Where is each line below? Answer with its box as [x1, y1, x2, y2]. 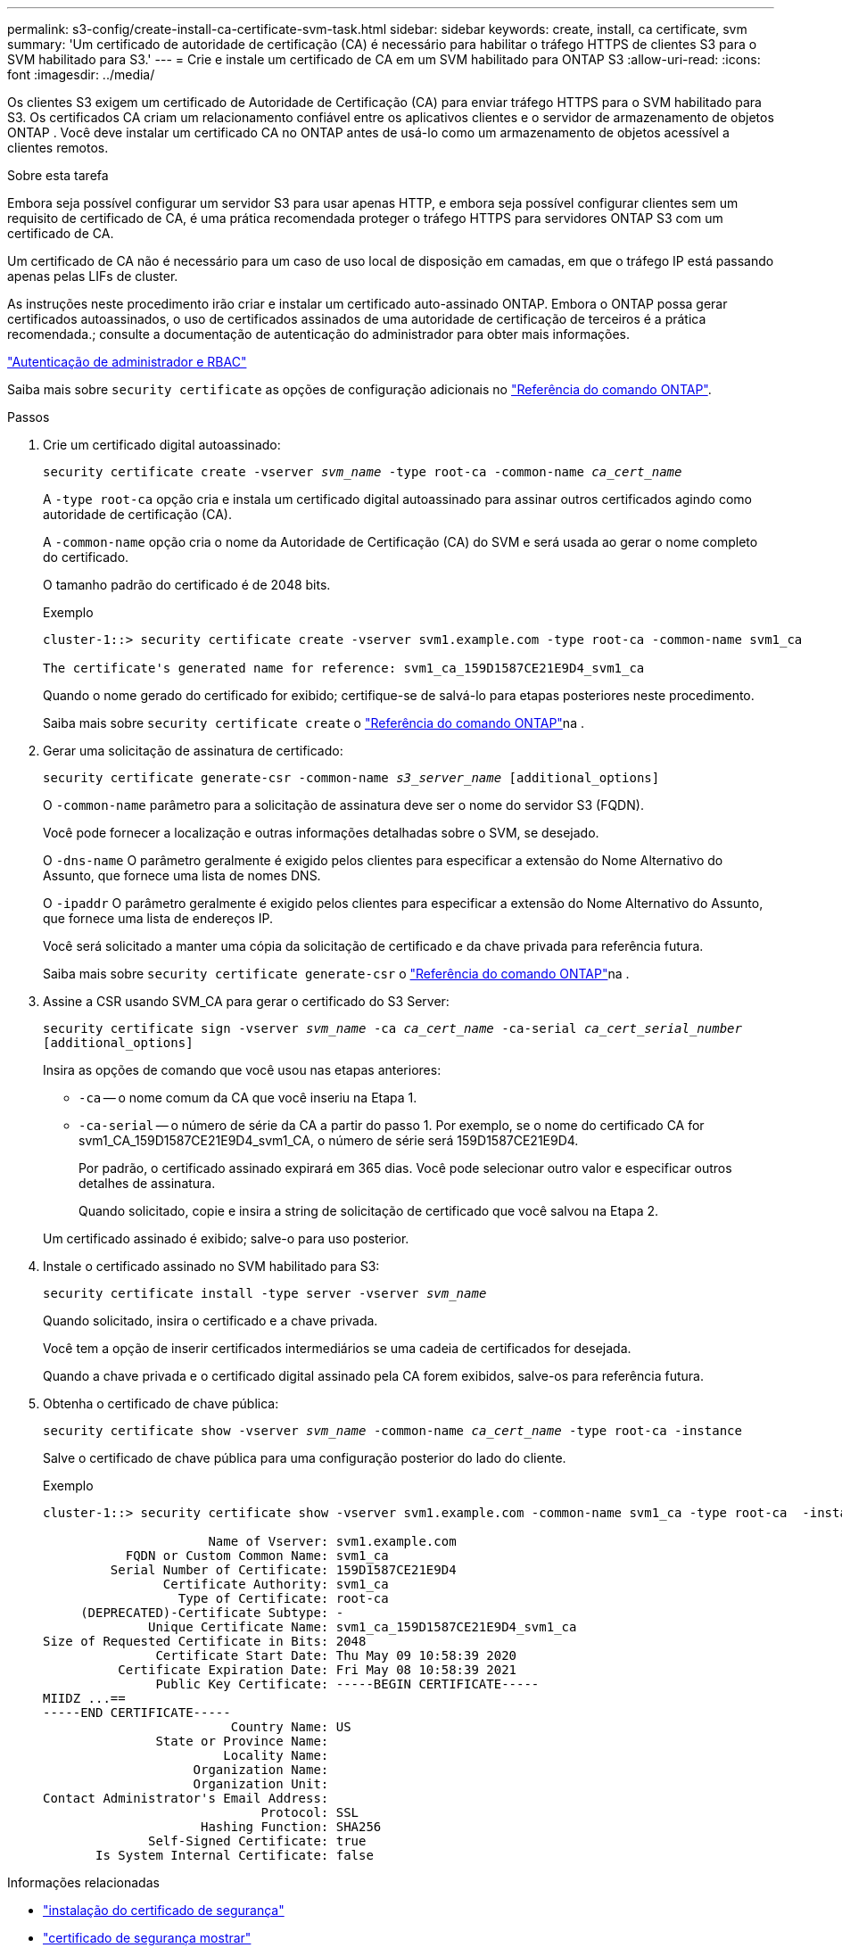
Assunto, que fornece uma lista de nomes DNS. [43, 868, 321, 883]
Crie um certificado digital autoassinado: [43, 437, 281, 452]
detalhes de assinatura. [78, 1176, 216, 1191]
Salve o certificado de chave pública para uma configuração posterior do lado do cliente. [43, 1450, 566, 1465]
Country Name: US [230, 1720, 351, 1734]
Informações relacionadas [7, 1875, 160, 1890]
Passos [7, 409, 50, 425]
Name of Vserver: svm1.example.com [208, 1534, 457, 1548]
